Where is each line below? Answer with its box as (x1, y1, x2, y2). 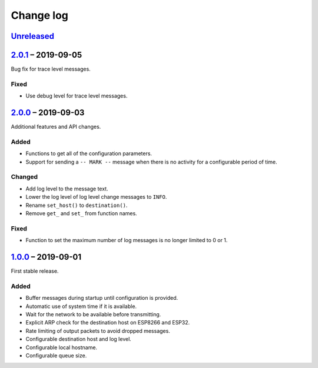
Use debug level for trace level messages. (25, 92, 128, 99)
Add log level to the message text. (25, 185, 108, 192)
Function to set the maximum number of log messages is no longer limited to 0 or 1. (25, 237, 228, 244)
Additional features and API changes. (11, 123, 101, 131)
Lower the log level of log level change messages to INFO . (25, 193, 167, 200)
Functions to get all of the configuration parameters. (25, 150, 153, 157)
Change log (11, 9, 69, 22)
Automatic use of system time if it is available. (25, 303, 137, 310)
